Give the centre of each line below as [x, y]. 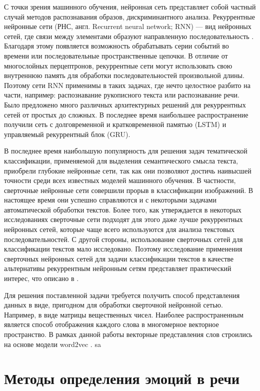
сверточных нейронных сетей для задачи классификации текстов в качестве [119, 258]
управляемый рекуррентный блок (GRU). [67, 134]
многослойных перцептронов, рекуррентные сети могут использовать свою [118, 65]
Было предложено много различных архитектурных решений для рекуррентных [125, 104]
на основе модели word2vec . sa [52, 344]
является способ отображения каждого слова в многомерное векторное [111, 324]
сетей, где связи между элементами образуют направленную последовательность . [129, 36]
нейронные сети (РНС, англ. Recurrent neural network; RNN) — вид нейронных [128, 26]
